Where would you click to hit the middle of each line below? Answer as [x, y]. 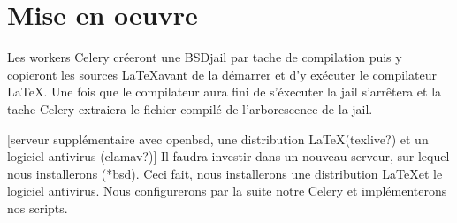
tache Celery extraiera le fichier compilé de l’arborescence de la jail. [190, 108]
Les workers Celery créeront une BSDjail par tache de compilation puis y [205, 57]
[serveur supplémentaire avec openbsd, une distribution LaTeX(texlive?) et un [218, 138]
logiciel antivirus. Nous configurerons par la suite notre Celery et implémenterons [227, 191]
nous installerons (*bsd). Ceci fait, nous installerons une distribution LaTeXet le [225, 173]
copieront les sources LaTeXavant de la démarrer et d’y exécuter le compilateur [222, 74]
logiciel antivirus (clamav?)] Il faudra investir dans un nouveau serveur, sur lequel [228, 156]
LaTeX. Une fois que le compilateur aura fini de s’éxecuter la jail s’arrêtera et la [225, 92]
